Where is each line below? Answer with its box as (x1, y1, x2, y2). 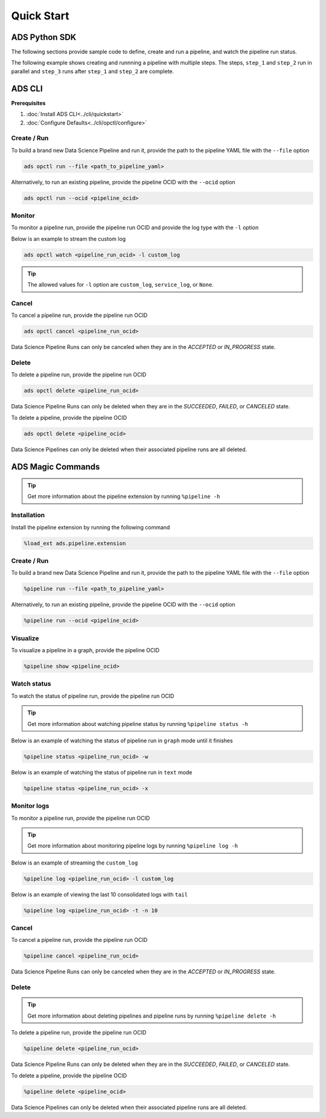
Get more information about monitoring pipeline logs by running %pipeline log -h (27, 842, 238, 849)
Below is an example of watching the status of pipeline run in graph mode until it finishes (11, 737, 233, 744)
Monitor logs (11, 802, 50, 810)
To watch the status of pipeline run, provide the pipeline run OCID (11, 692, 174, 699)
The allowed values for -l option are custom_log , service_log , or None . (27, 281, 214, 289)
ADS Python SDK (11, 32, 77, 42)
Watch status (11, 679, 51, 688)
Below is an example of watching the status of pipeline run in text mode (11, 768, 193, 776)
